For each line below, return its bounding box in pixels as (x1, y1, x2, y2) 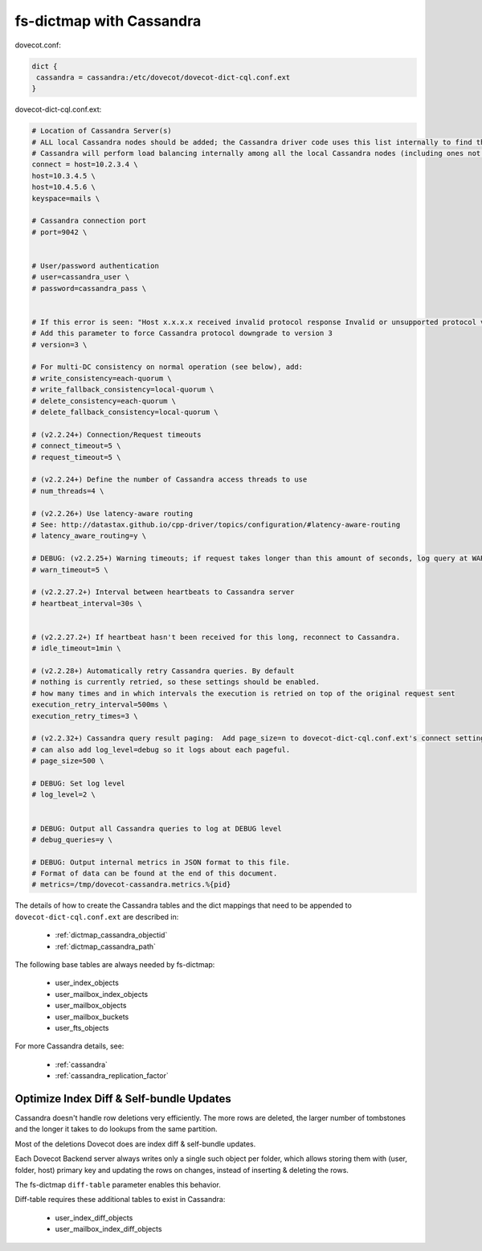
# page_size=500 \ (31, 757, 104, 765)
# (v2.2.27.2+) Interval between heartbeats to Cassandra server (31, 588, 295, 597)
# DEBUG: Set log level (31, 778, 126, 788)
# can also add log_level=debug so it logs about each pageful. (31, 744, 291, 754)
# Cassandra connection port (31, 216, 147, 225)
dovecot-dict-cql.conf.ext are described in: (14, 912, 179, 921)
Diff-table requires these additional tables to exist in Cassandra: (14, 1195, 226, 1204)
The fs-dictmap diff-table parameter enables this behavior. (14, 1179, 221, 1189)
